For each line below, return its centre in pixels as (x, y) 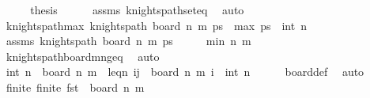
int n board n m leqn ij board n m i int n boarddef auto (185, 72)
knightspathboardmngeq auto (83, 56)
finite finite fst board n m (75, 87)
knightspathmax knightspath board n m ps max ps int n (156, 25)
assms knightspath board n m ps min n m (128, 41)
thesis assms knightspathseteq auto (137, 9)
